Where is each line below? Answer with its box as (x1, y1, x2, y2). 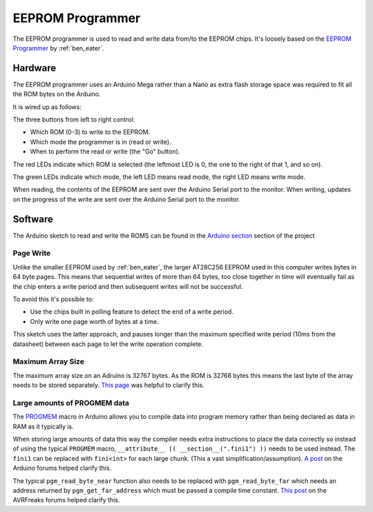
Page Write (12, 249, 51, 258)
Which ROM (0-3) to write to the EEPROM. (30, 128, 151, 136)
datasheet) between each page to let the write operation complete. (12, 339, 204, 348)
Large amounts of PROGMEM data (12, 398, 130, 408)
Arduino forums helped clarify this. (12, 464, 112, 473)
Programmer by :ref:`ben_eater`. (12, 44, 105, 52)
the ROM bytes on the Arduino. (12, 90, 101, 98)
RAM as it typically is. (12, 422, 74, 430)
